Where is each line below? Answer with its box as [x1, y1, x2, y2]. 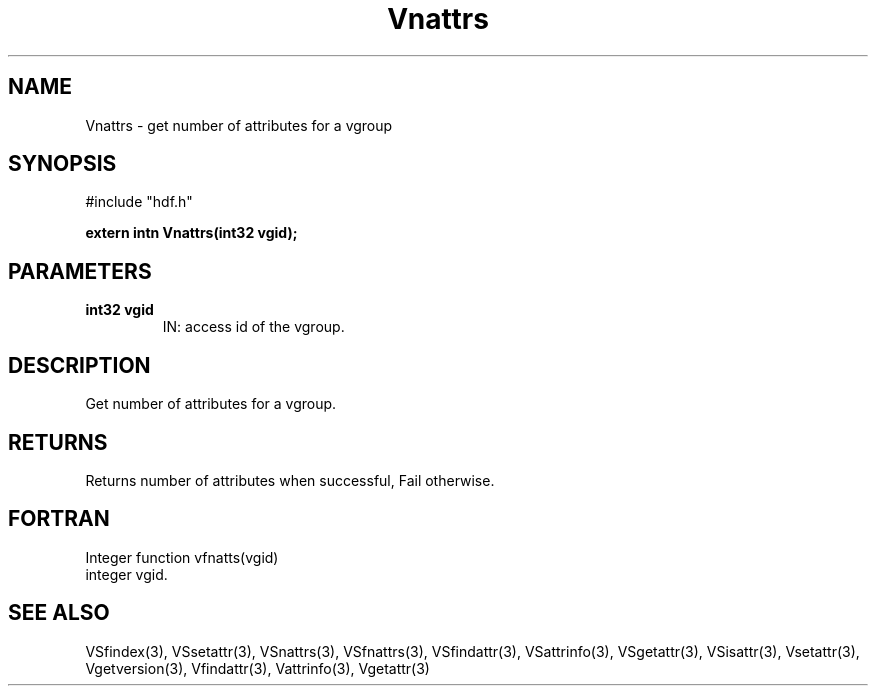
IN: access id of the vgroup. [162, 318, 345, 336]
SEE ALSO [8, 600, 110, 626]
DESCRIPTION [8, 352, 151, 378]
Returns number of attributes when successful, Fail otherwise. [85, 471, 495, 489]
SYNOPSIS [8, 151, 117, 177]
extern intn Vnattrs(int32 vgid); [85, 224, 298, 242]
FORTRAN [8, 506, 110, 532]
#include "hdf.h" [85, 193, 193, 211]
